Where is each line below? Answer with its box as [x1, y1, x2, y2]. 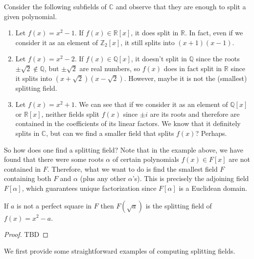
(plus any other [80, 173, 126, 183]
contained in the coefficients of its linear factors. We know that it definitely [15, 118, 241, 129]
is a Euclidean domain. [179, 182, 247, 193]
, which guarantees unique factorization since [22, 182, 157, 193]
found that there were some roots [4, 154, 104, 164]
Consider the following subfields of [4, 1, 107, 11]
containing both [4, 173, 51, 183]
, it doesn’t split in [131, 53, 187, 64]
